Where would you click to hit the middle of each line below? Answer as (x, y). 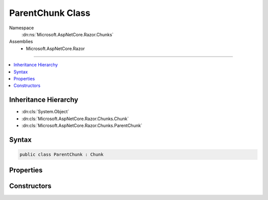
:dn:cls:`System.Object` (45, 112)
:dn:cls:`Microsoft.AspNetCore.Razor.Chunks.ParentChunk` (82, 125)
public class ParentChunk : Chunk (62, 154)
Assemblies (21, 42)
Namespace (22, 28)
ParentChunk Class (50, 13)
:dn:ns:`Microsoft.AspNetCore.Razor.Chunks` (67, 34)
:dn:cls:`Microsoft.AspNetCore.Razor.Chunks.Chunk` (75, 119)
